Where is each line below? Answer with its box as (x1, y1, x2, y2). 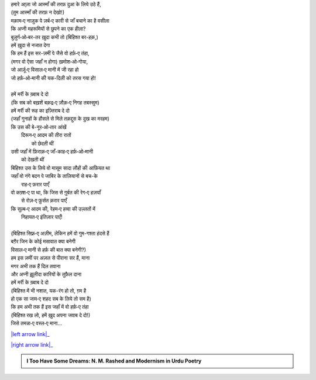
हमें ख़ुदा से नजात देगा (11, 42, 50, 49)
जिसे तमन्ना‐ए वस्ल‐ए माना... (11, 320, 63, 327)
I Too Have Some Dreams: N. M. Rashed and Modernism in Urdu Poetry (26, 357, 202, 365)
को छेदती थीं (31, 140, 54, 147)
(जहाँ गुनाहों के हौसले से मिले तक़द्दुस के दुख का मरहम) (11, 115, 109, 122)
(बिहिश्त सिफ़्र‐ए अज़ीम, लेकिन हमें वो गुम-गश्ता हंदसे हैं (11, 230, 109, 237)
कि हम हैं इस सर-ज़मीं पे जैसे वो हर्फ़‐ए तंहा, (11, 50, 90, 57)
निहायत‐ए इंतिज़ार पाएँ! (21, 213, 63, 220)
